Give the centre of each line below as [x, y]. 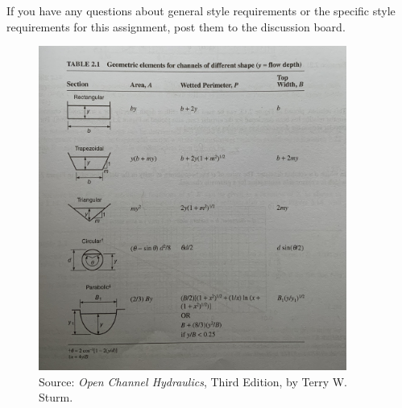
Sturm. [56, 397]
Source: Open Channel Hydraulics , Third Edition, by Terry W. [193, 381]
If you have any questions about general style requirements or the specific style [201, 10]
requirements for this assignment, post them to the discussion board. [176, 26]
